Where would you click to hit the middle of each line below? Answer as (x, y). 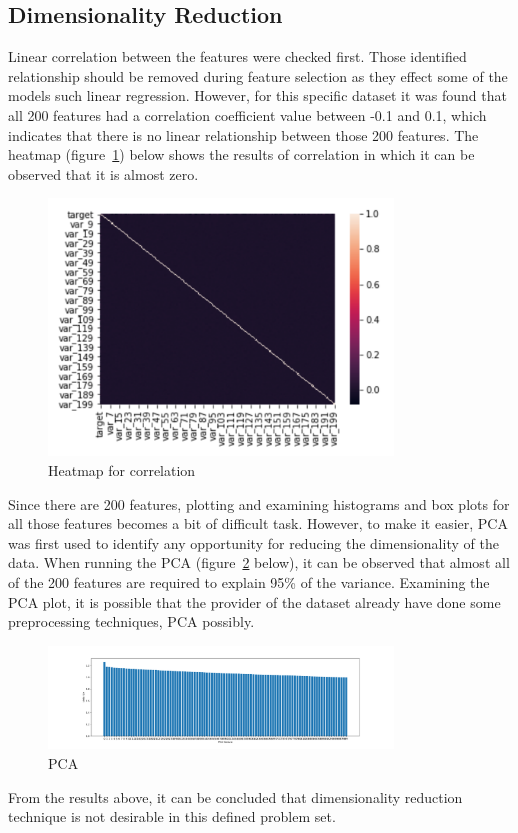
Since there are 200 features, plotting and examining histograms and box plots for (259, 503)
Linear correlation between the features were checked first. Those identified (237, 56)
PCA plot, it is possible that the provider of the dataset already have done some (254, 601)
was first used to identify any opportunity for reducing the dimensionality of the (253, 542)
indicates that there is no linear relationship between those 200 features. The (243, 134)
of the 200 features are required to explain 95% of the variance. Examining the (249, 581)
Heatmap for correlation (122, 470)
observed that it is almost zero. (103, 173)
